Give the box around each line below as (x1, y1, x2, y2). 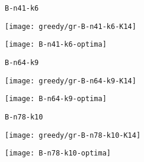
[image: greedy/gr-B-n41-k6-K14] (5, 22, 136, 31)
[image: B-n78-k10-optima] (5, 149, 111, 158)
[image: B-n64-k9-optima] (5, 95, 107, 103)
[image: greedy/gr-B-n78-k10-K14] (5, 131, 141, 140)
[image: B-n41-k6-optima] (5, 40, 107, 49)
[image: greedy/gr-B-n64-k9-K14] (5, 76, 136, 85)
